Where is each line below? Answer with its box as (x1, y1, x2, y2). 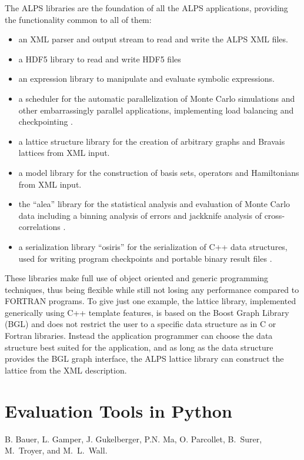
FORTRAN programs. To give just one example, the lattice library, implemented (5, 295, 296, 307)
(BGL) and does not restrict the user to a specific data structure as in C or (5, 318, 276, 330)
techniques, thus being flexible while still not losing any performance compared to (5, 283, 299, 295)
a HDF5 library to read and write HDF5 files (18, 52, 181, 65)
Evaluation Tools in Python (5, 398, 232, 422)
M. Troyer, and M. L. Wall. (5, 444, 108, 456)
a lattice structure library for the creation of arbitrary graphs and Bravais (18, 135, 285, 147)
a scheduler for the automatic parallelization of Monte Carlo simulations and (18, 92, 295, 104)
